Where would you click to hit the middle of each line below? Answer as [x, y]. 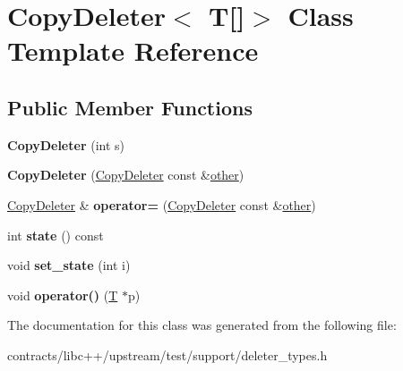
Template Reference [133, 51]
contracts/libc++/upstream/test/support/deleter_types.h [167, 354]
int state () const [56, 235]
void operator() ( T [63, 295]
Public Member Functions [130, 107]
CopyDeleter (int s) [66, 144]
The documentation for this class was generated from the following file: [202, 325]
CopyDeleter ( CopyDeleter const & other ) [126, 175]
